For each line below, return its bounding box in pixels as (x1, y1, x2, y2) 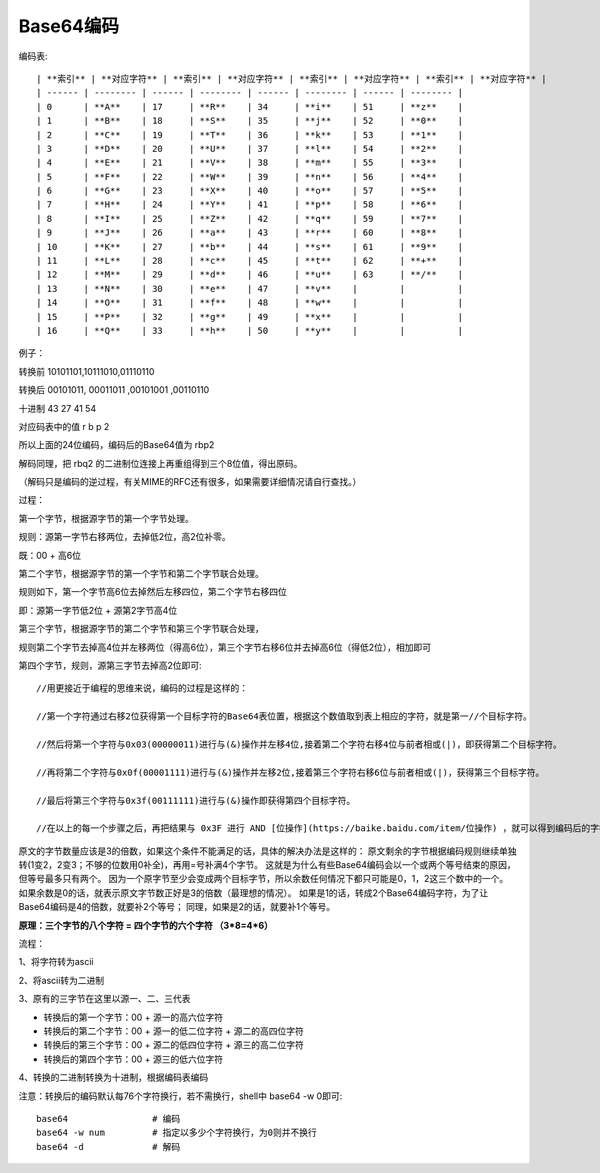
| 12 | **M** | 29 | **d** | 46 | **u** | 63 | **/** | (36, 269, 464, 280)
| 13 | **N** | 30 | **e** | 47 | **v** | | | (36, 283, 464, 294)
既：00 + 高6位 (18, 549, 82, 561)
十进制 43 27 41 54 (18, 402, 97, 414)
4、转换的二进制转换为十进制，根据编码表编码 (18, 1071, 209, 1084)
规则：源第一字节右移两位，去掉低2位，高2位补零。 (18, 531, 232, 543)
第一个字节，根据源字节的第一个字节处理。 (18, 512, 194, 524)
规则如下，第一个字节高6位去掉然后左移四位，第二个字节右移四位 (18, 586, 287, 598)
